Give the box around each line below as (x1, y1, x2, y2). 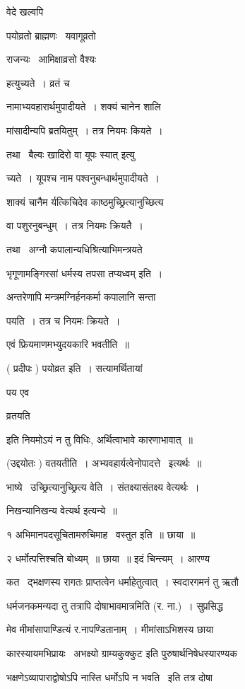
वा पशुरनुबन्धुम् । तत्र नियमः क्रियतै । (6, 218, 143, 233)
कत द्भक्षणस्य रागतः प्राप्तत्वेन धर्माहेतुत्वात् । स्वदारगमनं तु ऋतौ (6, 574, 239, 589)
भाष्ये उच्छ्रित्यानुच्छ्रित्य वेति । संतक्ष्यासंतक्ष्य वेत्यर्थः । (6, 479, 200, 494)
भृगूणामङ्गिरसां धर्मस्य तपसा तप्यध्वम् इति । (6, 265, 163, 280)
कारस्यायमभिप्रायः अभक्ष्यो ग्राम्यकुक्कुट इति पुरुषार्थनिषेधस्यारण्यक (6, 646, 237, 661)
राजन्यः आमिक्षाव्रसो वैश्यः (6, 52, 97, 66)
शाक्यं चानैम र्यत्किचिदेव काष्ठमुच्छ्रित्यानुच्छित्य (6, 194, 164, 209)
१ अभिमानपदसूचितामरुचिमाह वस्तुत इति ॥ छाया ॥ (6, 527, 196, 542)
